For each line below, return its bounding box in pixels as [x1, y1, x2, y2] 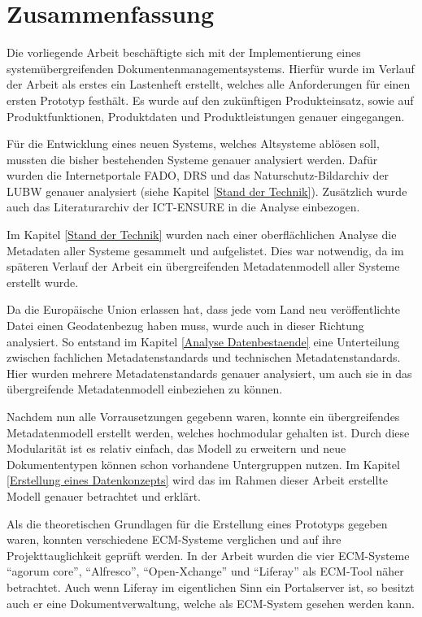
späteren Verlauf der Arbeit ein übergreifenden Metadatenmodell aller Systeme [7, 258, 400, 275]
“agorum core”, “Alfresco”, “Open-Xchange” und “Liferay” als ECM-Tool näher [7, 563, 404, 580]
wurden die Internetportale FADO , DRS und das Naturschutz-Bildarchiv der [7, 167, 389, 184]
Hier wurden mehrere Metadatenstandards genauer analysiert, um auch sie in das [7, 364, 412, 381]
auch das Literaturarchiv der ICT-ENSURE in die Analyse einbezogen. [7, 198, 360, 215]
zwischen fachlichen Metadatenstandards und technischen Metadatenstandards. [7, 349, 401, 366]
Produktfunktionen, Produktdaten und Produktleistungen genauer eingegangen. [7, 107, 405, 124]
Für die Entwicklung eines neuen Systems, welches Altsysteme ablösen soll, [7, 135, 380, 152]
